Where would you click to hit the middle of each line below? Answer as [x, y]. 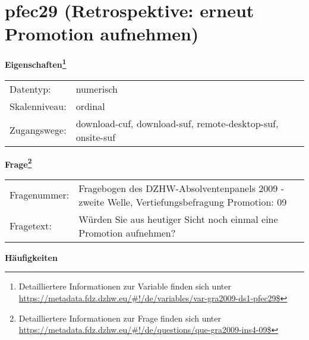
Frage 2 [18, 163]
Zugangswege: [38, 130]
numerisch [97, 89]
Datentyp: [30, 89]
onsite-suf [96, 137]
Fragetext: [31, 226]
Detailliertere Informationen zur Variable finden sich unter [125, 286]
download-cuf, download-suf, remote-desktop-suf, [177, 123]
